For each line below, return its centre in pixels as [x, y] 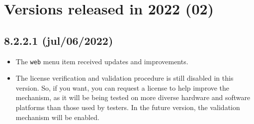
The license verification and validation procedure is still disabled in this [125, 78]
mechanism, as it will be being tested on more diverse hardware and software [133, 97]
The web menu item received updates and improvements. [102, 61]
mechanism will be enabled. [57, 117]
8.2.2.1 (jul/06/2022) [59, 40]
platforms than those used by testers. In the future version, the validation [128, 107]
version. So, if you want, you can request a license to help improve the [123, 87]
